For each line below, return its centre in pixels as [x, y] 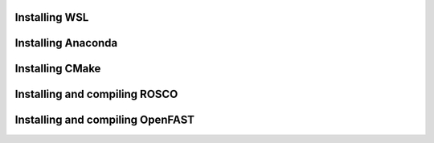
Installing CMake [58, 69]
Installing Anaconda [66, 43]
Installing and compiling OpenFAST [104, 120]
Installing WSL [52, 17]
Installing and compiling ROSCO [96, 94]
